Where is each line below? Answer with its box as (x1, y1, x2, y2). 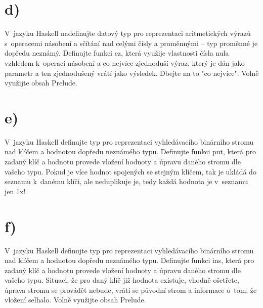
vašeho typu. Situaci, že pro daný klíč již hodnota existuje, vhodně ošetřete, (5, 275, 239, 285)
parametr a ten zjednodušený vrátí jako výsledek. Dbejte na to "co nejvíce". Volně (5, 67, 259, 78)
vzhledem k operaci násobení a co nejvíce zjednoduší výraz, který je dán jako (5, 57, 245, 68)
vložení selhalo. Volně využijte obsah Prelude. (5, 294, 146, 305)
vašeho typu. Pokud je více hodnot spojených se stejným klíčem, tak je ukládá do (5, 166, 256, 177)
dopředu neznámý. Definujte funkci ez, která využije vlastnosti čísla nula (5, 48, 229, 58)
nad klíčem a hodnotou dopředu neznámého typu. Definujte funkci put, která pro (5, 146, 256, 157)
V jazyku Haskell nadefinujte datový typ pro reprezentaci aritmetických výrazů (5, 28, 251, 38)
